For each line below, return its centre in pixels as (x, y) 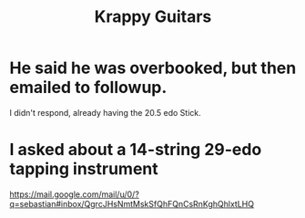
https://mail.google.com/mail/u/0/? (74, 194)
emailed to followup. (88, 88)
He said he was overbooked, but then (153, 68)
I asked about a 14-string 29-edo (136, 150)
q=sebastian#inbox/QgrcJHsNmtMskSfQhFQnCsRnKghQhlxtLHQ (132, 203)
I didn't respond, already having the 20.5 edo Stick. (106, 112)
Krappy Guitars (153, 17)
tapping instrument (84, 169)
